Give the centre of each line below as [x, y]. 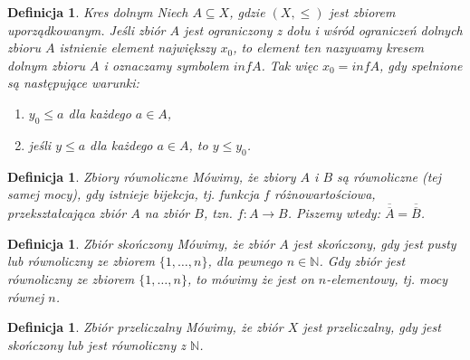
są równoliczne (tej [389, 176]
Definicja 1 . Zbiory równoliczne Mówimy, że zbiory [152, 176]
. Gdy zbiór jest [362, 261]
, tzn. [218, 213]
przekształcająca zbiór [67, 213]
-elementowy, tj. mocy [387, 278]
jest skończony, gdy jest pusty [374, 243]
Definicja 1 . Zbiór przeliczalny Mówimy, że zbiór [145, 327]
